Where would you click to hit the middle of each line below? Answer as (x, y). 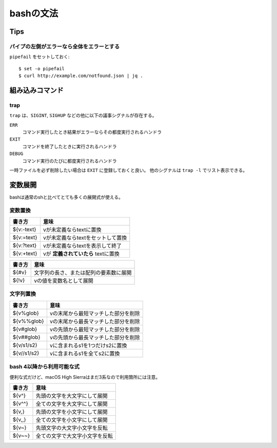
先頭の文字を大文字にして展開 (72, 396)
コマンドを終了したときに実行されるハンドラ (70, 146)
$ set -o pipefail (42, 69)
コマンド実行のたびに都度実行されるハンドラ (70, 161)
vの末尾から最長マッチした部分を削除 (95, 321)
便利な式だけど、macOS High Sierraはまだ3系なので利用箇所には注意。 (85, 377)
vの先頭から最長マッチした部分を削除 (95, 337)
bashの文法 (34, 13)
